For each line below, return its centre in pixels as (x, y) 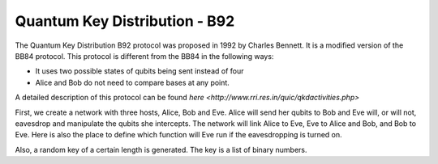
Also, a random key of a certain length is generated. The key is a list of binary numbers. (161, 149)
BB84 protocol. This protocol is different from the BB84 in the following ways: (144, 56)
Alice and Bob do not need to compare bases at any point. (133, 82)
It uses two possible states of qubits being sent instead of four (140, 71)
